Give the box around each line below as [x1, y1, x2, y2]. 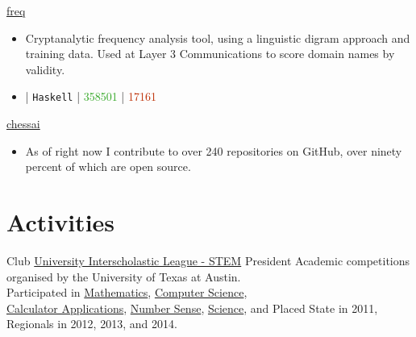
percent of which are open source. [25, 158, 191, 175]
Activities [6, 206, 115, 238]
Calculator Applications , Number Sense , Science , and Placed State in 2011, [6, 299, 378, 316]
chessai [6, 115, 40, 132]
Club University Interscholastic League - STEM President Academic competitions [6, 252, 410, 268]
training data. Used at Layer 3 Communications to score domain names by [25, 45, 395, 62]
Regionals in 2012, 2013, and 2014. [6, 315, 177, 332]
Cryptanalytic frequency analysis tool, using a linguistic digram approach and [25, 29, 410, 46]
